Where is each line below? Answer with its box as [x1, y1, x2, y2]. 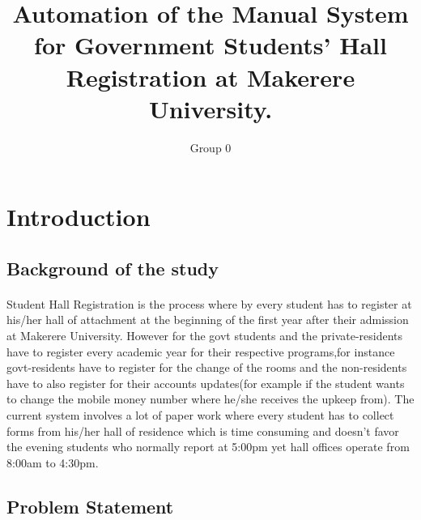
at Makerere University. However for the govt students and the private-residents [6, 327, 403, 344]
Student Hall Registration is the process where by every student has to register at [6, 295, 412, 312]
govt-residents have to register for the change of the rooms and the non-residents [6, 359, 407, 376]
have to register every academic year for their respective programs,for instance [6, 343, 395, 360]
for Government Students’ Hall [34, 28, 387, 62]
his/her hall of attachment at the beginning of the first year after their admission [6, 311, 409, 328]
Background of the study [6, 255, 219, 280]
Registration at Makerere [66, 60, 355, 93]
